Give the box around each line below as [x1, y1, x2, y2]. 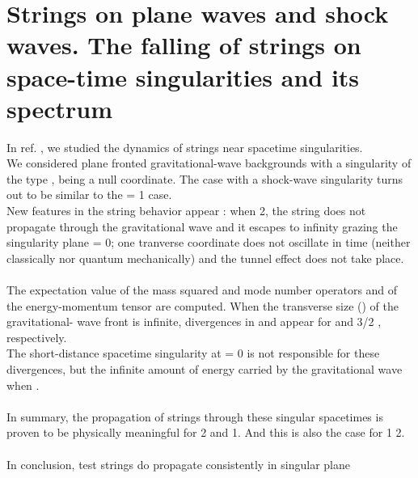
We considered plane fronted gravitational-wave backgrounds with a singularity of [6, 154, 412, 171]
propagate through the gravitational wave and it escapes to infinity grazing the [6, 218, 398, 235]
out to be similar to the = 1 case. [6, 186, 172, 203]
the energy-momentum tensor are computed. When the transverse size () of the [6, 297, 399, 314]
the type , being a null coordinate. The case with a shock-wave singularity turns [6, 170, 403, 187]
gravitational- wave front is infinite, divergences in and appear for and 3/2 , [6, 313, 382, 330]
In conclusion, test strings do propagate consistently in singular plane [6, 455, 350, 472]
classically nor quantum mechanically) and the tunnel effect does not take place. [6, 249, 404, 266]
